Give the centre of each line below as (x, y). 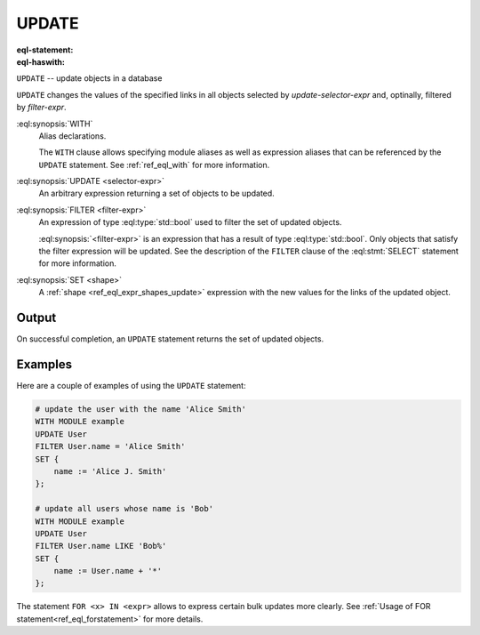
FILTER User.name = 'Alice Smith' (110, 446)
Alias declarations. (72, 136)
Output (36, 317)
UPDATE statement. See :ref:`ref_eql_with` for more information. (154, 165)
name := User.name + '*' (108, 571)
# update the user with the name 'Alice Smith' (140, 409)
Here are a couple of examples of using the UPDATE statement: (131, 386)
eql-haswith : (41, 61)
